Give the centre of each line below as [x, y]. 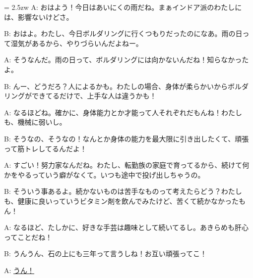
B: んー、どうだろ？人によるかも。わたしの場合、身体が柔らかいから [116, 86]
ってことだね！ [28, 237]
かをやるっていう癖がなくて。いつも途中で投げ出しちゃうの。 [104, 174]
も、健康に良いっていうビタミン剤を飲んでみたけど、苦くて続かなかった [122, 201]
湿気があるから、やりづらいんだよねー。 [77, 43]
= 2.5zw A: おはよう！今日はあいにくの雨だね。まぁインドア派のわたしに [123, 7]
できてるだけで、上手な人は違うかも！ [94, 96]
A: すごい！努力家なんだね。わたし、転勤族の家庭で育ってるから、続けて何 [127, 165]
